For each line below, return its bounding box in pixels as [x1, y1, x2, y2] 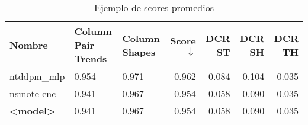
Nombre [9, 38, 48, 52]
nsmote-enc [9, 86, 56, 100]
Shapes [122, 44, 156, 59]
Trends [74, 52, 107, 65]
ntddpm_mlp [9, 69, 65, 83]
